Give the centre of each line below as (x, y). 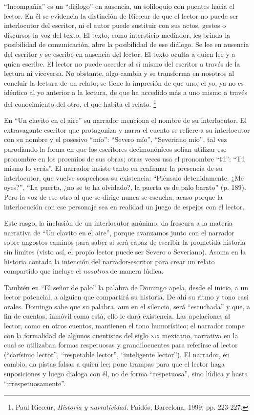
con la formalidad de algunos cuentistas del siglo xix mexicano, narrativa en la (121, 335)
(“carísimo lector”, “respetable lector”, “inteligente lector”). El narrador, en (117, 354)
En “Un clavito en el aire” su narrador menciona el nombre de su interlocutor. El (126, 120)
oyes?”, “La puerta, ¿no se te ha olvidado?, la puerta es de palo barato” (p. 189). (125, 187)
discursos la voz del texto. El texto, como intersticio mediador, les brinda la (117, 35)
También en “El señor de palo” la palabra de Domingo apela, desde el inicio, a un (126, 287)
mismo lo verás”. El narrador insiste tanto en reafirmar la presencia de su (113, 168)
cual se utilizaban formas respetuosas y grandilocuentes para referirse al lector (121, 345)
